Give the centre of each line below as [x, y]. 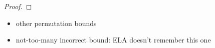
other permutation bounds [56, 23]
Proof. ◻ [18, 6]
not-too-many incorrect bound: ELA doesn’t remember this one [113, 40]
